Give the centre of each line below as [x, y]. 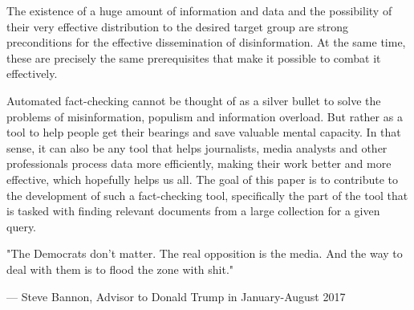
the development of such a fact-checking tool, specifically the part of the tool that [207, 195]
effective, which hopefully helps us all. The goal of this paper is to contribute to [203, 179]
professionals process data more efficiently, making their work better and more [199, 163]
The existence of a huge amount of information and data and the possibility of [199, 10]
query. [22, 226]
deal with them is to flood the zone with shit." [120, 269]
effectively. [32, 73]
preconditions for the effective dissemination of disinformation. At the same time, [206, 42]
